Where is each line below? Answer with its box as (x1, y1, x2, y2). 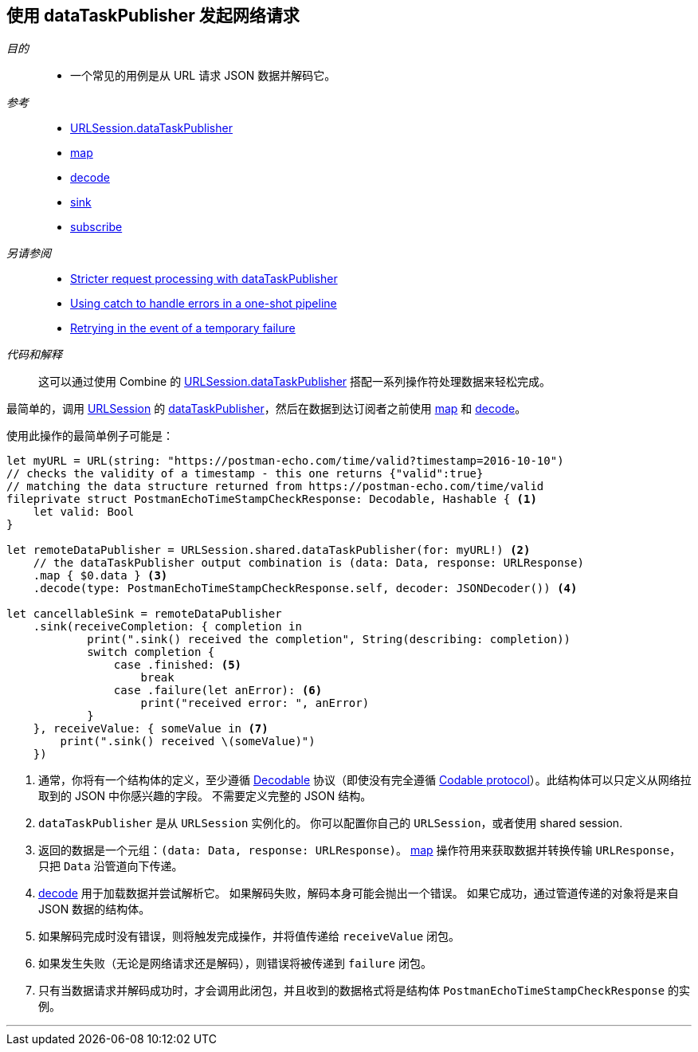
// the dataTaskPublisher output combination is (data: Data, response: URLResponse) (33, 556, 584, 570)
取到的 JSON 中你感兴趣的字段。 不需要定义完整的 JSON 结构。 (38, 789, 372, 803)
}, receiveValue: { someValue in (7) (33, 722, 269, 736)
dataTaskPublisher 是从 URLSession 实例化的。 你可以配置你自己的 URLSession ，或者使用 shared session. (38, 816, 623, 830)
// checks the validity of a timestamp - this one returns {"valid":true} (6, 467, 484, 481)
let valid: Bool (33, 505, 135, 519)
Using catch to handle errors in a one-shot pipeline (70, 296, 337, 311)
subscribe (70, 220, 123, 234)
